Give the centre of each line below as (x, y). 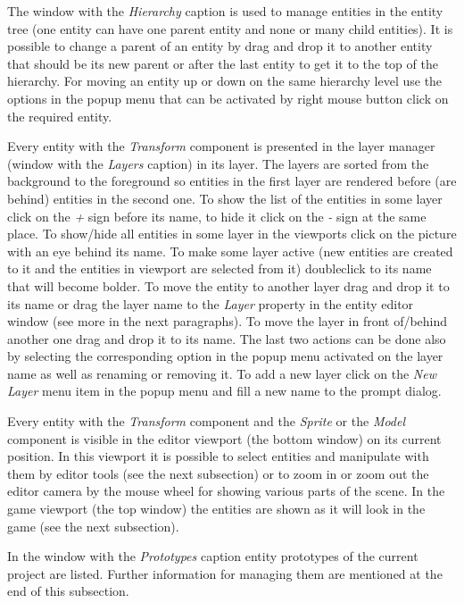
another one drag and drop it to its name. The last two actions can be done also (227, 338)
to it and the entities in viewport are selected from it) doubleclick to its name (220, 268)
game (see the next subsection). (93, 526)
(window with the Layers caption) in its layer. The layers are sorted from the (218, 163)
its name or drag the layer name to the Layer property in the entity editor (211, 303)
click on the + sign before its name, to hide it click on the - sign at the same (217, 216)
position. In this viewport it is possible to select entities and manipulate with (218, 456)
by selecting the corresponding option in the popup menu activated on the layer (225, 356)
